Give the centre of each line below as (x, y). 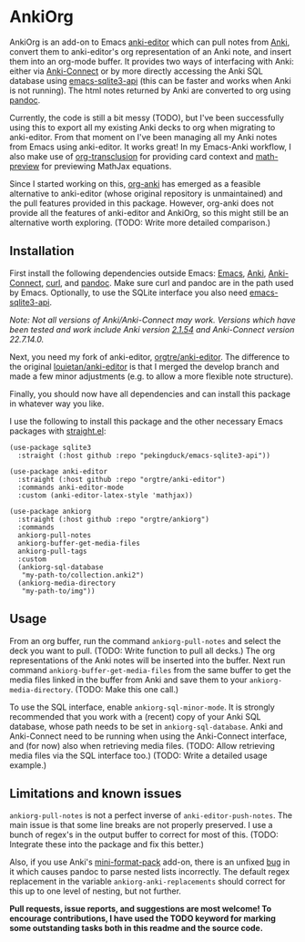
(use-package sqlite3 (51, 447)
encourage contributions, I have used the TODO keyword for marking (142, 918)
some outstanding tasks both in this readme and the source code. (137, 928)
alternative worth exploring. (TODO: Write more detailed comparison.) (140, 222)
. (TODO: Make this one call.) (125, 689)
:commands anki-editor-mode (71, 487)
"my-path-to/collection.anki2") (83, 575)
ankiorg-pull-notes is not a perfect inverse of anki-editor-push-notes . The (151, 815)
